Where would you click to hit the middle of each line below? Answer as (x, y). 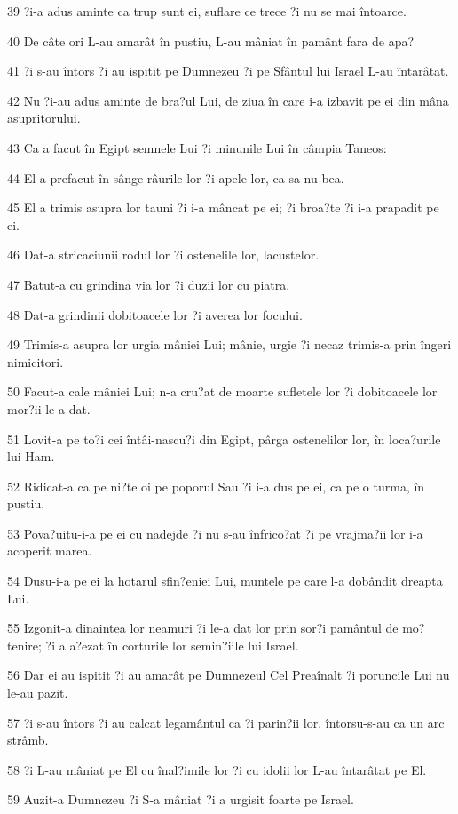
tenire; (24, 645)
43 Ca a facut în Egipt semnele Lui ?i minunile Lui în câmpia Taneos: (197, 147)
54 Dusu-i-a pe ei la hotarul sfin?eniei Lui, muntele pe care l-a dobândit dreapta (225, 581)
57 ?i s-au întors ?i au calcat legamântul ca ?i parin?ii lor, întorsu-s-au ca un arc (226, 722)
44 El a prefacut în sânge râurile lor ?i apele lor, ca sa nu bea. (176, 177)
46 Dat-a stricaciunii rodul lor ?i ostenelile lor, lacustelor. (163, 255)
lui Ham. (31, 456)
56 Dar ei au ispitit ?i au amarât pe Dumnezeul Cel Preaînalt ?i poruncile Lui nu (229, 675)
